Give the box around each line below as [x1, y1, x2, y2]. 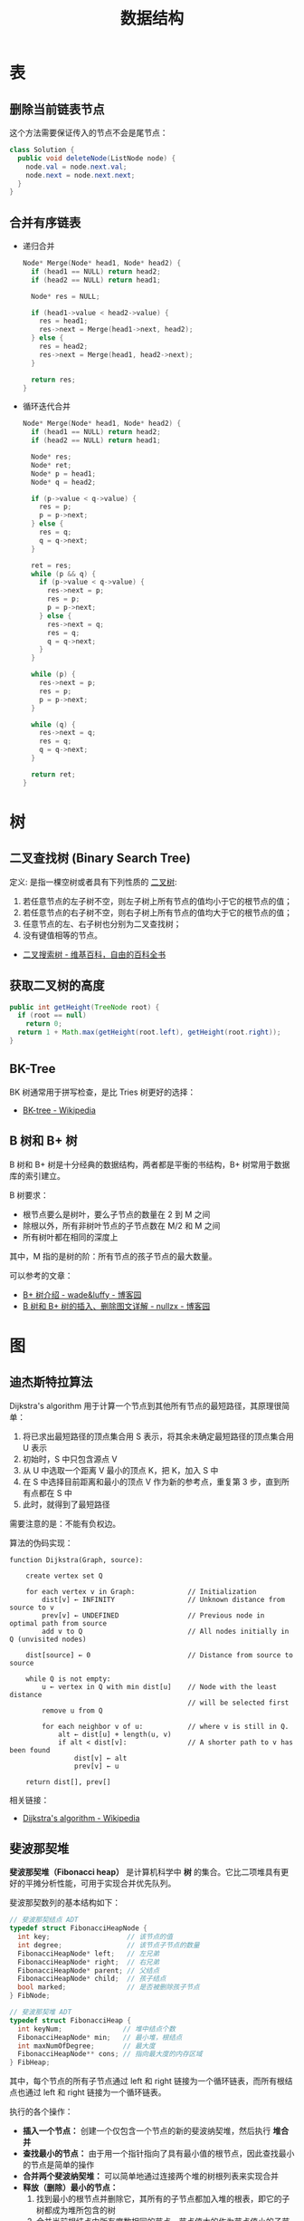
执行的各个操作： [9, 2106, 73, 2117]
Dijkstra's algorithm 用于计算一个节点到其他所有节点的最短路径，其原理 [9, 1400, 274, 1411]
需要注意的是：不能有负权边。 [9, 1518, 120, 1529]
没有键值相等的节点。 [22, 930, 102, 941]
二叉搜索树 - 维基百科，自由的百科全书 [22, 949, 166, 960]
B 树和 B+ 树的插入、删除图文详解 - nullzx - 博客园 [22, 1300, 211, 1311]
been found [9, 1745, 51, 1754]
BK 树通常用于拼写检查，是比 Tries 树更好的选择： [9, 1086, 196, 1097]
